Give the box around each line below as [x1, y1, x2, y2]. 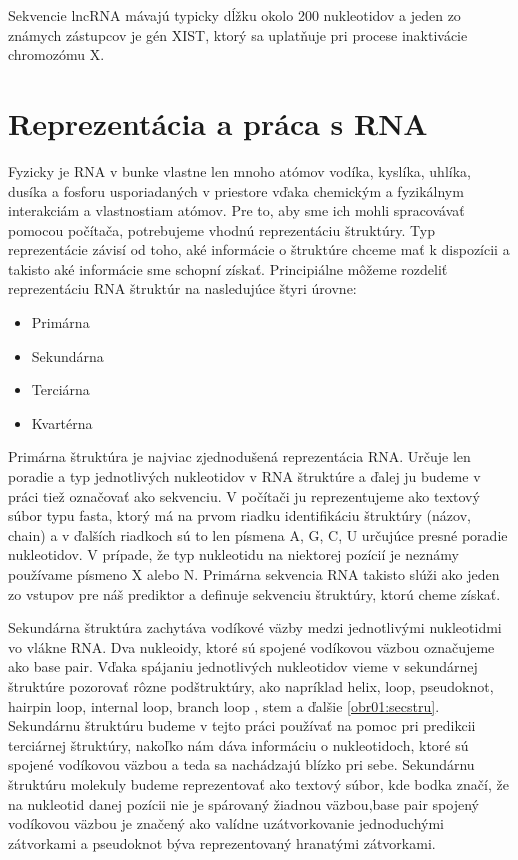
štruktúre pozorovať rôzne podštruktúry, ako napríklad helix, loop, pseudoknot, [8, 675, 494, 696]
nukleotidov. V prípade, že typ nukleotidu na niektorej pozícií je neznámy [8, 544, 459, 565]
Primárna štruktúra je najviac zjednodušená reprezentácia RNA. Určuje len [8, 446, 471, 467]
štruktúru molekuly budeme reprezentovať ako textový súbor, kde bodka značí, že [8, 773, 509, 794]
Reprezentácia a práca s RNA [8, 102, 428, 143]
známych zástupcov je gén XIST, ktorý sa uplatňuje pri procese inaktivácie [8, 24, 468, 45]
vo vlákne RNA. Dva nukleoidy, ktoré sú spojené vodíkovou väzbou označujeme [8, 636, 495, 657]
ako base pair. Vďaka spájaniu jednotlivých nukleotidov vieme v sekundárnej [8, 656, 478, 677]
